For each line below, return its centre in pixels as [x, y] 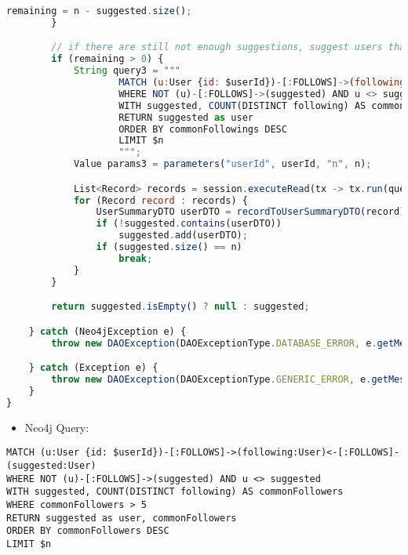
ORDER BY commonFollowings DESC [203, 129]
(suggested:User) [51, 465]
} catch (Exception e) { [93, 368]
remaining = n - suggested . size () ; [99, 11]
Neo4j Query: [57, 427]
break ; [136, 258]
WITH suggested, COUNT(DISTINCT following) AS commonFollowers [175, 492]
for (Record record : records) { [160, 200]
